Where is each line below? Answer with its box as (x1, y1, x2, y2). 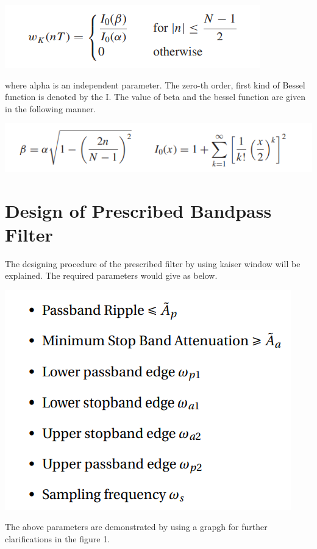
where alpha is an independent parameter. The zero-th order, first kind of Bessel (5, 78, 305, 91)
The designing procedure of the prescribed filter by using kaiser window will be (5, 257, 301, 270)
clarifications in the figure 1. (5, 533, 110, 545)
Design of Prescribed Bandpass (5, 198, 272, 223)
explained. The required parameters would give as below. (5, 269, 218, 282)
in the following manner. (5, 102, 96, 115)
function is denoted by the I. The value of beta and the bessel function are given (5, 90, 305, 103)
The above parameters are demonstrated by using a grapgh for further (5, 520, 268, 533)
